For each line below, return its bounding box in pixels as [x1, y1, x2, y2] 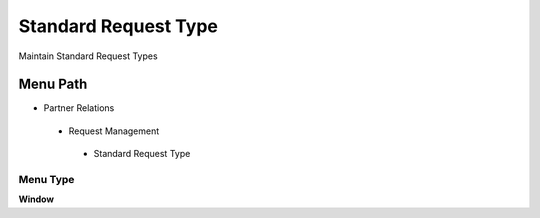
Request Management [68, 125, 160, 137]
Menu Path [18, 76, 88, 93]
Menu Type [18, 173, 75, 186]
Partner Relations [43, 102, 115, 114]
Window [18, 193, 55, 205]
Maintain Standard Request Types [18, 50, 159, 62]
